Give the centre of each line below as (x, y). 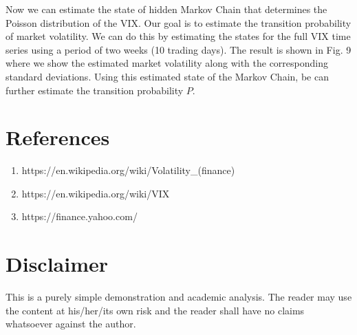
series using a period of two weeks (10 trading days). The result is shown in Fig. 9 (178, 49)
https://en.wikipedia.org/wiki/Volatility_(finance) (128, 170)
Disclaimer (57, 264)
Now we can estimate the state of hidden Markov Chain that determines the (166, 9)
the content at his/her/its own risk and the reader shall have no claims (155, 310)
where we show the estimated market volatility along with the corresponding (167, 63)
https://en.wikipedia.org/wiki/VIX (96, 193)
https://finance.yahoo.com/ (79, 216)
